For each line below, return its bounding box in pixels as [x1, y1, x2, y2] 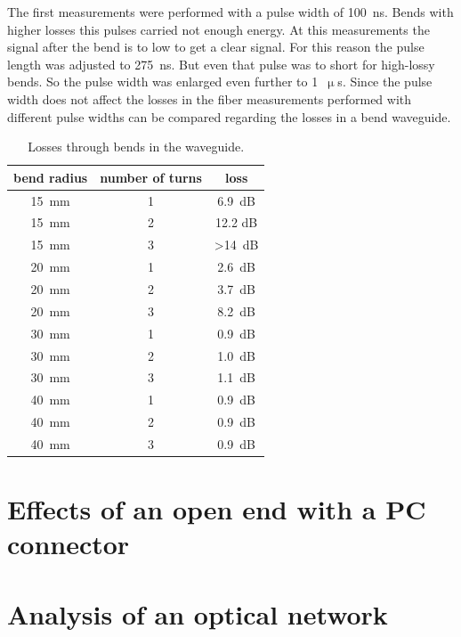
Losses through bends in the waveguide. [28, 137, 245, 156]
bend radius [13, 167, 88, 186]
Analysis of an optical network [7, 595, 388, 632]
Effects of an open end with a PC [7, 491, 426, 527]
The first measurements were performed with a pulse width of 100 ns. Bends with [7, 3, 454, 20]
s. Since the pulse [337, 72, 433, 91]
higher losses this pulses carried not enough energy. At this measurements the [7, 20, 430, 38]
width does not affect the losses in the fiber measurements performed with [7, 89, 412, 108]
